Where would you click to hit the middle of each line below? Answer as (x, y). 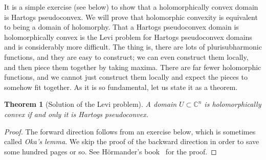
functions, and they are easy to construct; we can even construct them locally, (126, 56)
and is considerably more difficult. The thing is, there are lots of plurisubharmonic (133, 47)
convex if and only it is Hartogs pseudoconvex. (76, 114)
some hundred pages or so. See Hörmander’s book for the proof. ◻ (110, 151)
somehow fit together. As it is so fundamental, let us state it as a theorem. (121, 87)
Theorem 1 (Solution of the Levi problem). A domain (91, 104)
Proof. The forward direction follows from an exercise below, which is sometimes (130, 131)
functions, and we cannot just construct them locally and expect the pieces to (126, 77)
